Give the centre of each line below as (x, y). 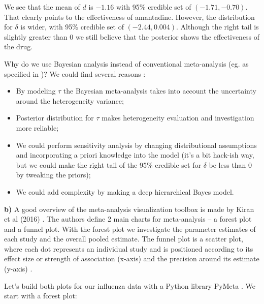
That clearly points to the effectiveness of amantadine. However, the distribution (129, 17)
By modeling (36, 91)
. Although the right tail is (218, 27)
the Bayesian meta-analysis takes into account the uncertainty (160, 91)
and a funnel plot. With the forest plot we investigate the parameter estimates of (130, 229)
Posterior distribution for (55, 118)
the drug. (19, 47)
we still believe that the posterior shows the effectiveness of (168, 36)
